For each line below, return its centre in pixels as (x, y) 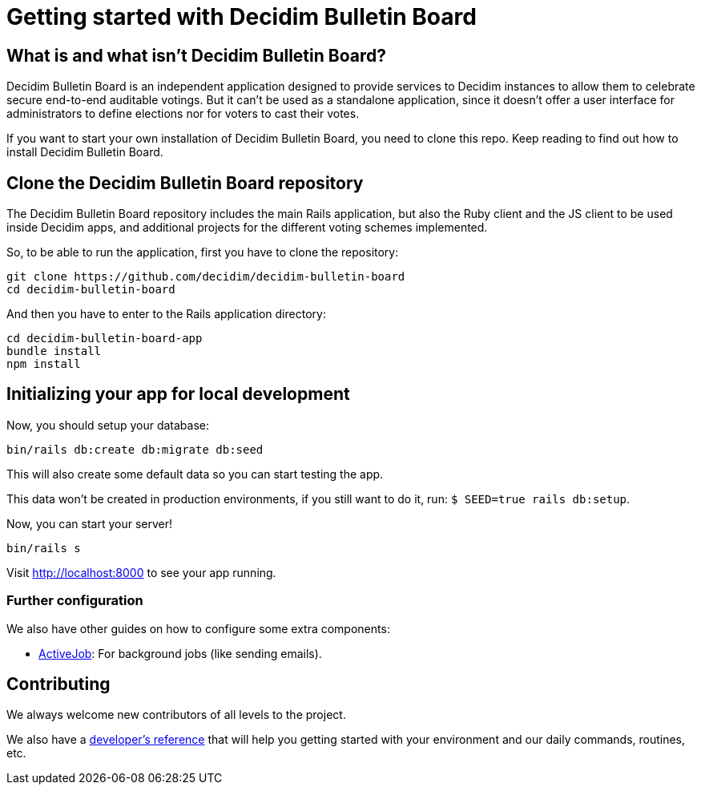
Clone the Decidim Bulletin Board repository (185, 183)
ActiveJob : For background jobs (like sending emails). (180, 653)
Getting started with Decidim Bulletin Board (242, 17)
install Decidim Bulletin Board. (85, 152)
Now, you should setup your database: (108, 425)
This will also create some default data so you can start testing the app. (195, 474)
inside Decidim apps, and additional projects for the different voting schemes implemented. (247, 228)
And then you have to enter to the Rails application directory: (166, 314)
